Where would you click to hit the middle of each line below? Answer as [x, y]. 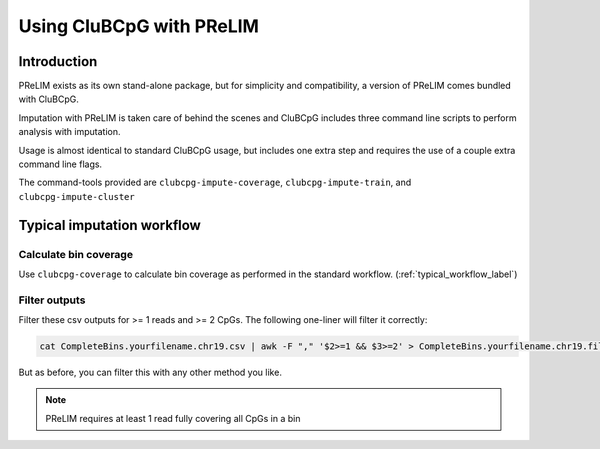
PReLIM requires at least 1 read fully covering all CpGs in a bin [173, 418]
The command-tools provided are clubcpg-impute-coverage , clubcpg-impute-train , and [215, 182]
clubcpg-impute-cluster [76, 196]
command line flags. [60, 164]
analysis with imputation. [69, 132]
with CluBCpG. [48, 99]
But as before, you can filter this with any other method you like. [150, 372]
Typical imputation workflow [110, 225]
